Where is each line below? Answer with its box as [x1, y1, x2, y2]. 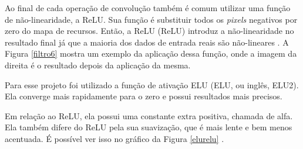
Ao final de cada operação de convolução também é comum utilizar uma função [5, 2, 291, 13]
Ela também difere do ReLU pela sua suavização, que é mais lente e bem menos [5, 121, 292, 133]
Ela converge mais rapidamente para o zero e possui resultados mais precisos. [5, 90, 282, 102]
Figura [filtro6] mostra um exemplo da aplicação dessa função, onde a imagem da [5, 47, 297, 60]
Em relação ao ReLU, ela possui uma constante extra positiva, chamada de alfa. [5, 109, 293, 122]
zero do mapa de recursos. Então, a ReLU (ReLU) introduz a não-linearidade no [5, 25, 294, 37]
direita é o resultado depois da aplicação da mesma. [5, 58, 191, 71]
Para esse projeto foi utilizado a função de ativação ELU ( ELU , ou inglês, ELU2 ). [5, 78, 299, 91]
